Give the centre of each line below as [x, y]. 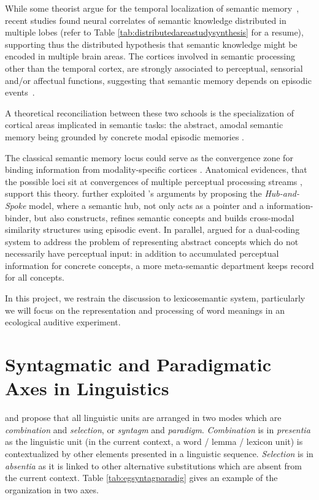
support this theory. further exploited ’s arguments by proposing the [133, 193]
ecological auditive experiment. [63, 322]
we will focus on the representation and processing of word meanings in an [145, 310]
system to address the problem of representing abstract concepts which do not [152, 241]
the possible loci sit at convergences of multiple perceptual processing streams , [154, 181]
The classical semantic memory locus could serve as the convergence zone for [149, 157]
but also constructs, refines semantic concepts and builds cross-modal [164, 217]
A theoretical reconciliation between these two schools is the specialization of [149, 112]
